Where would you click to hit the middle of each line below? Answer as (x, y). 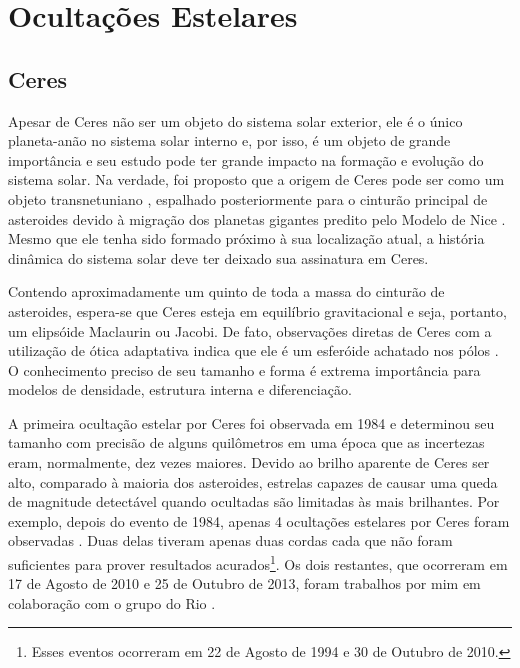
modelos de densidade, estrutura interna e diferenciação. (180, 389)
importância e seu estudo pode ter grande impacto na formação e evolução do (246, 159)
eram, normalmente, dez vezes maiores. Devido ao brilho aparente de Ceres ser (249, 462)
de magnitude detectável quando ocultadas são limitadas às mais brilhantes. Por (254, 501)
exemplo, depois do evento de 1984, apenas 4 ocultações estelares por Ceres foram (259, 520)
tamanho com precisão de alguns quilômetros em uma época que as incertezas (246, 442)
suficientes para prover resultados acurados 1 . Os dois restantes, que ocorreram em (258, 562)
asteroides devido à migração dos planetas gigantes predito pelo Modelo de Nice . (257, 218)
